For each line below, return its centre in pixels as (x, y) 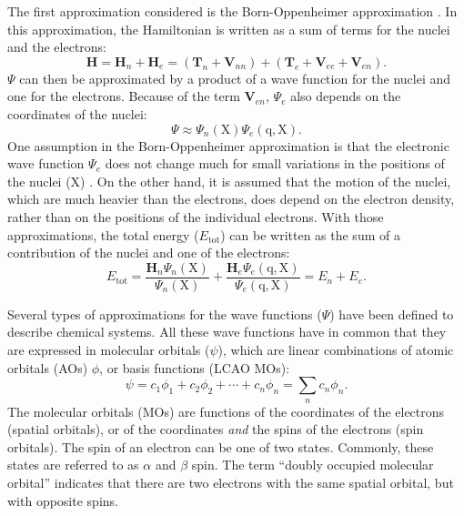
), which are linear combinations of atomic (336, 349)
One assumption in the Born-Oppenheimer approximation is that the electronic (228, 145)
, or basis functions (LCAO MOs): (195, 367)
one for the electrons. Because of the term (124, 96)
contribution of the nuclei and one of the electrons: (149, 253)
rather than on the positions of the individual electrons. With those (196, 216)
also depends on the (346, 96)
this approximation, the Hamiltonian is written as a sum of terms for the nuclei (229, 29)
